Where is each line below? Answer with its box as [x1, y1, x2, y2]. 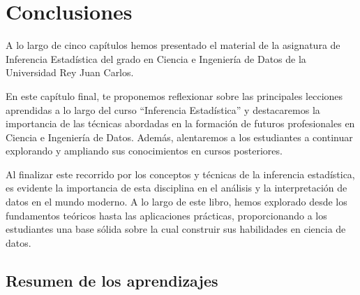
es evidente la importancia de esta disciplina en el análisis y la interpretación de [6, 180, 347, 195]
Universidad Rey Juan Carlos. [6, 65, 134, 80]
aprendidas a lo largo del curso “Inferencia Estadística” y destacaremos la [6, 102, 320, 117]
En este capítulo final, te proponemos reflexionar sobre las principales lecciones [6, 88, 343, 103]
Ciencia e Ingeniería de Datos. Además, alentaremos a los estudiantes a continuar [6, 129, 353, 144]
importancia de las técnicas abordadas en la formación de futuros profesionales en [6, 116, 355, 131]
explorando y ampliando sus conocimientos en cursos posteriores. [6, 143, 283, 158]
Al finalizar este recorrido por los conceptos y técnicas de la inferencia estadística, [6, 166, 355, 181]
